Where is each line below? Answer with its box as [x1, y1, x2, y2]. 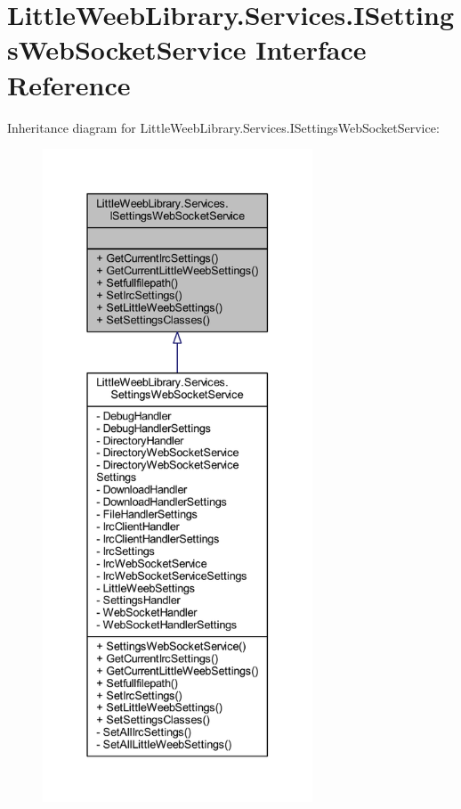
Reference [7, 66, 131, 102]
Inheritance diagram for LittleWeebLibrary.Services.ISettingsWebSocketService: [7, 118, 440, 136]
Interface [255, 31, 367, 68]
